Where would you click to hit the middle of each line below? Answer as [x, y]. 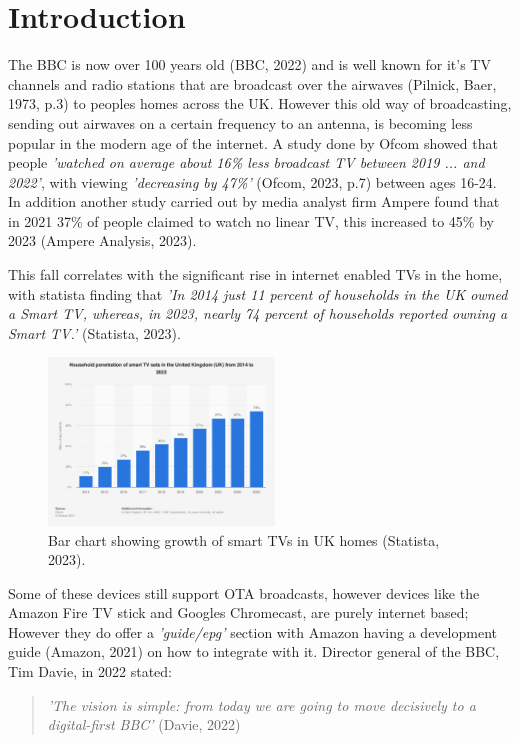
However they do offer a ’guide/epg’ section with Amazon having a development [252, 631]
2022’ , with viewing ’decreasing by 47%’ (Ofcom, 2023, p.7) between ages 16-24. [252, 181]
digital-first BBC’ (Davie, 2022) [144, 724]
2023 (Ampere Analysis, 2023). [102, 240]
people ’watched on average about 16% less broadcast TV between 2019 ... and [246, 162]
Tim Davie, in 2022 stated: [90, 671]
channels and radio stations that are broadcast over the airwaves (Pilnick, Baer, [252, 83]
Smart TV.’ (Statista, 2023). [94, 332]
